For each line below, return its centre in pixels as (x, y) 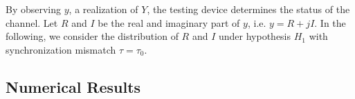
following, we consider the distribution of (92, 36)
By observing (34, 9)
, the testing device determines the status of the (248, 9)
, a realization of (103, 9)
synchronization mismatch (61, 49)
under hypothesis (255, 36)
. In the (330, 22)
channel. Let (32, 22)
